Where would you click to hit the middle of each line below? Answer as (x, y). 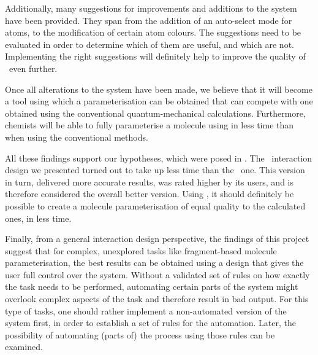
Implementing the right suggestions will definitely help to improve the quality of (155, 56)
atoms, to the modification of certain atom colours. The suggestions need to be (153, 32)
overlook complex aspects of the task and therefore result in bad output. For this (157, 299)
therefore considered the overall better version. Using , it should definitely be (150, 194)
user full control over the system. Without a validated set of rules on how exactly (157, 274)
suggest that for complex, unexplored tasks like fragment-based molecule (141, 250)
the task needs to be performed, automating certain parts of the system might (152, 287)
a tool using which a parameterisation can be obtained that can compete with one (159, 101)
